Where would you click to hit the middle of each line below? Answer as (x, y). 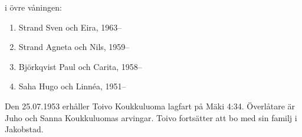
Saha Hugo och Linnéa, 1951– (72, 86)
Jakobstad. (24, 129)
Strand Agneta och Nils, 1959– (74, 47)
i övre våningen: (33, 7)
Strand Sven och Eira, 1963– (70, 27)
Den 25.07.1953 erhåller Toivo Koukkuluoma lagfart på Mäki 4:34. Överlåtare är (150, 106)
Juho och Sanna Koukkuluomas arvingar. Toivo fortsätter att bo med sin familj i (151, 117)
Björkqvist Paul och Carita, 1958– (80, 66)
